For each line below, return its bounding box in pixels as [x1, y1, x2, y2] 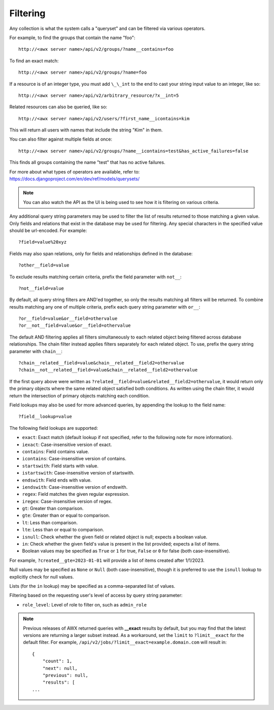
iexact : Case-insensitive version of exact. [22, 442, 112, 448]
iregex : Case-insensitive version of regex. [22, 498, 113, 504]
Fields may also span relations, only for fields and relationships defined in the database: [9, 250, 193, 256]
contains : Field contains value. [22, 448, 89, 454]
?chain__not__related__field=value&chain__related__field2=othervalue [18, 367, 198, 373]
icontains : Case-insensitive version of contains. [22, 456, 127, 462]
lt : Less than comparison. [22, 519, 78, 525]
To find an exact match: [9, 57, 59, 63]
